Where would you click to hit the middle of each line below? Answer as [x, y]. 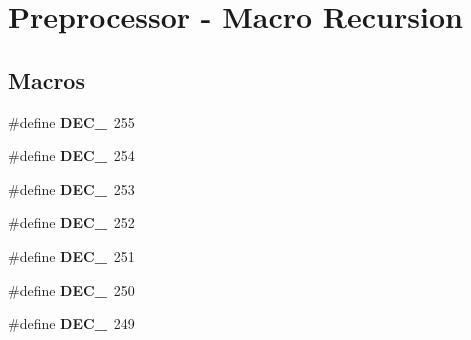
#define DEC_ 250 [71, 289]
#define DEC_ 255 [71, 121]
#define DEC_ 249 [71, 323]
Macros [46, 79]
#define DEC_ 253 [71, 188]
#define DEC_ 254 [71, 155]
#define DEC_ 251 [71, 255]
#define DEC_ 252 [71, 222]
